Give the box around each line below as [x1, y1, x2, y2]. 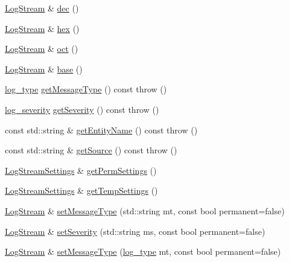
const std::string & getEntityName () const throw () [5, 123, 198, 136]
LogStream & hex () [5, 22, 80, 34]
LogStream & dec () [5, 2, 79, 14]
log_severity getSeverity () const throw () [5, 103, 159, 115]
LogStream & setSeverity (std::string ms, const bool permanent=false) [5, 225, 265, 237]
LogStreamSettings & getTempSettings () [5, 184, 158, 197]
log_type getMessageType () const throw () [5, 83, 167, 95]
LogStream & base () [5, 62, 83, 75]
